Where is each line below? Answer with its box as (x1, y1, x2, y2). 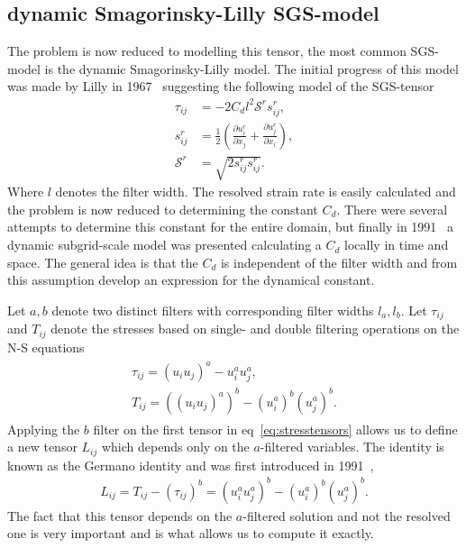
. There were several (336, 199, 448, 218)
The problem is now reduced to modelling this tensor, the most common (7, 41, 407, 60)
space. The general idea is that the (7, 252, 198, 271)
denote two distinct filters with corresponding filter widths (51, 300, 374, 319)
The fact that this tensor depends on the (7, 506, 233, 525)
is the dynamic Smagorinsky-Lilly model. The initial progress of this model (44, 59, 459, 78)
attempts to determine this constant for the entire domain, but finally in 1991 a (7, 217, 454, 236)
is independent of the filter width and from (220, 252, 458, 271)
